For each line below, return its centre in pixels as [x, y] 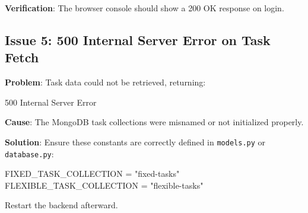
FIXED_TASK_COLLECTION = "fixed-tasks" [92, 174]
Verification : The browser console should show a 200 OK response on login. [145, 8]
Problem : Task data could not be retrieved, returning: [105, 82]
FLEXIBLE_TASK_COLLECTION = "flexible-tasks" [104, 185]
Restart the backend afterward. [61, 205]
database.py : [29, 153]
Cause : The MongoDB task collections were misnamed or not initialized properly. [154, 122]
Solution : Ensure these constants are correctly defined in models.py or [135, 142]
